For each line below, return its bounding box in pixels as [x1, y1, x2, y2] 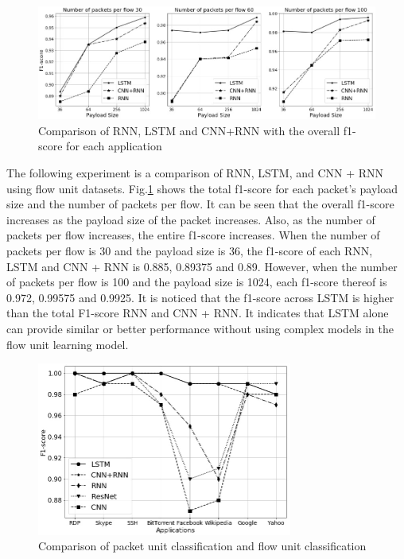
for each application [66, 138, 162, 154]
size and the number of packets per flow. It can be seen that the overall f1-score [6, 196, 394, 212]
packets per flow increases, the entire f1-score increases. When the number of [6, 227, 380, 243]
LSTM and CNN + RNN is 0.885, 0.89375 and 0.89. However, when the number [6, 258, 398, 274]
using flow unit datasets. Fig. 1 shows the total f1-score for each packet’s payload [6, 180, 398, 196]
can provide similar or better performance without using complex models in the [6, 320, 394, 336]
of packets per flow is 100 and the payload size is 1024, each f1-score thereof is [6, 274, 387, 290]
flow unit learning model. [6, 336, 129, 352]
